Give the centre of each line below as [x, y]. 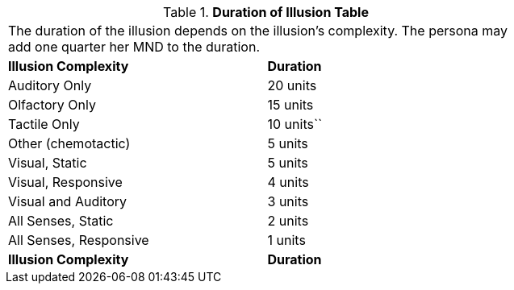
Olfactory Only [52, 105]
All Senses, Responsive [79, 240]
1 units [286, 240]
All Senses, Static [61, 221]
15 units [290, 105]
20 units [292, 85]
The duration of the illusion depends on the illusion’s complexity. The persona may [258, 31]
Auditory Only [50, 85]
